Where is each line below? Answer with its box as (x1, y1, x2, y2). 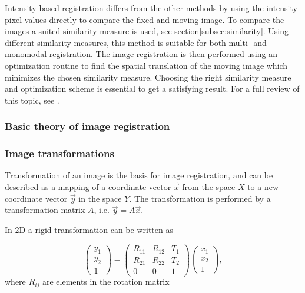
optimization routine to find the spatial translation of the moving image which (5, 59, 288, 71)
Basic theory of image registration (5, 119, 170, 134)
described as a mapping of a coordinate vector (5, 181, 171, 192)
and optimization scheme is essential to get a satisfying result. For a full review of (5, 82, 300, 95)
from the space (182, 181, 236, 192)
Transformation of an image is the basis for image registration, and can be (5, 169, 273, 181)
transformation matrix (5, 204, 85, 216)
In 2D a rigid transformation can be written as (5, 223, 173, 235)
